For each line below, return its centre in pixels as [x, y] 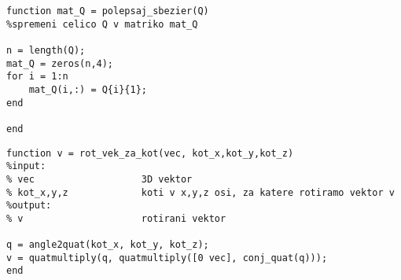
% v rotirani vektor [116, 218]
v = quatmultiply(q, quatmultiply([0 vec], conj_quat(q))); [167, 258]
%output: [29, 206]
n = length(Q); [46, 50]
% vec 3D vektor [99, 179]
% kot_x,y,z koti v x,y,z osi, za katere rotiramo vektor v [200, 192]
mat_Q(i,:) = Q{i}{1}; [88, 89]
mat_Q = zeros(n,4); [60, 63]
